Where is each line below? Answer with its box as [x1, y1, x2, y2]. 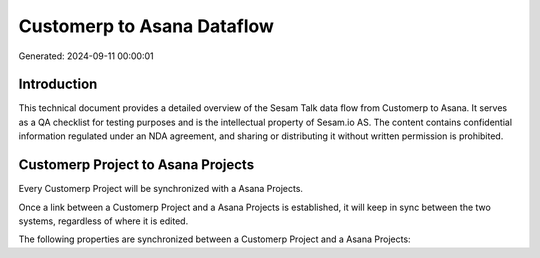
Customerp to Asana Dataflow [18, 15, 275, 37]
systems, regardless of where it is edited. [18, 215, 189, 227]
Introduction [18, 76, 98, 93]
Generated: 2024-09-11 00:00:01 [18, 50, 154, 62]
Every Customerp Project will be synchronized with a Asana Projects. [18, 183, 304, 195]
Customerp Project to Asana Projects [18, 156, 255, 174]
